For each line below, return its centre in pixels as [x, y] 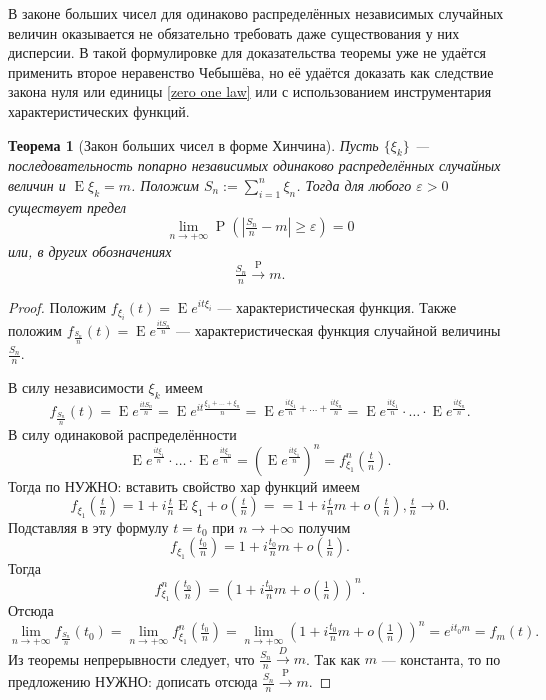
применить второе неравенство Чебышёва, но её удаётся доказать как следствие [251, 71]
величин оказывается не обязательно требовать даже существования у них [234, 32]
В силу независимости [76, 387]
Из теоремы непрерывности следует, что [131, 658]
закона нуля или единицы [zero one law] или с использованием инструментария [250, 91]
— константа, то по [441, 658]
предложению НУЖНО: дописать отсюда [133, 681]
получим [324, 526]
